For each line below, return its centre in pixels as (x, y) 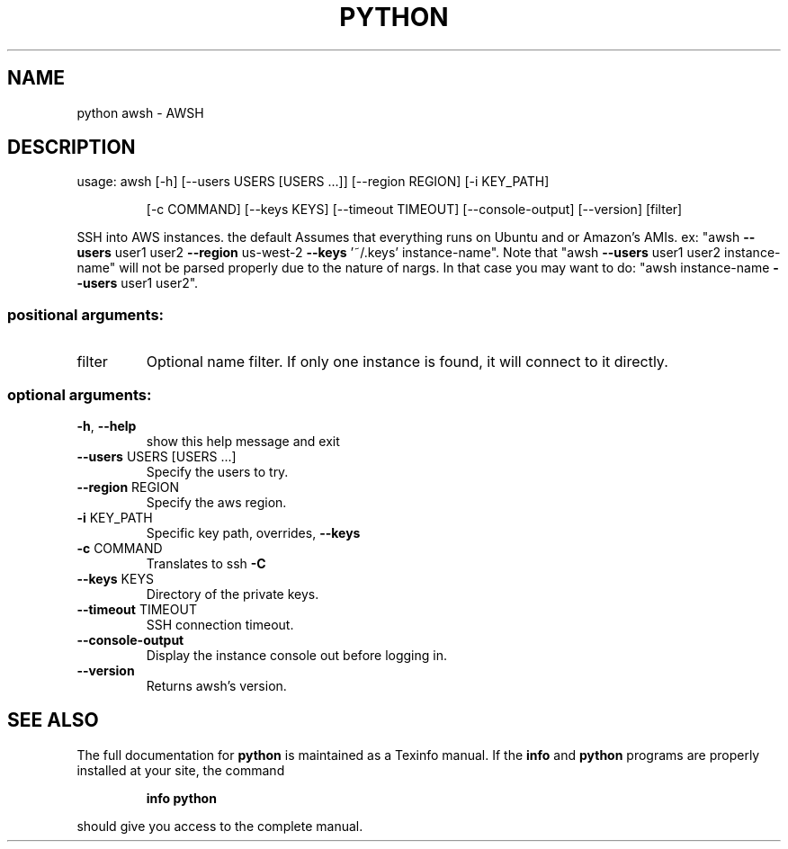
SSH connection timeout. (220, 624)
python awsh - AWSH (140, 112)
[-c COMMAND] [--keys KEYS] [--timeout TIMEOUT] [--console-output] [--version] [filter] (414, 210)
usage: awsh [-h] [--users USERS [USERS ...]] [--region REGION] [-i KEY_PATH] (313, 182)
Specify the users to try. (217, 471)
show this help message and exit (243, 441)
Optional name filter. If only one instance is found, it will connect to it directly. (407, 362)
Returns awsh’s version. (216, 685)
